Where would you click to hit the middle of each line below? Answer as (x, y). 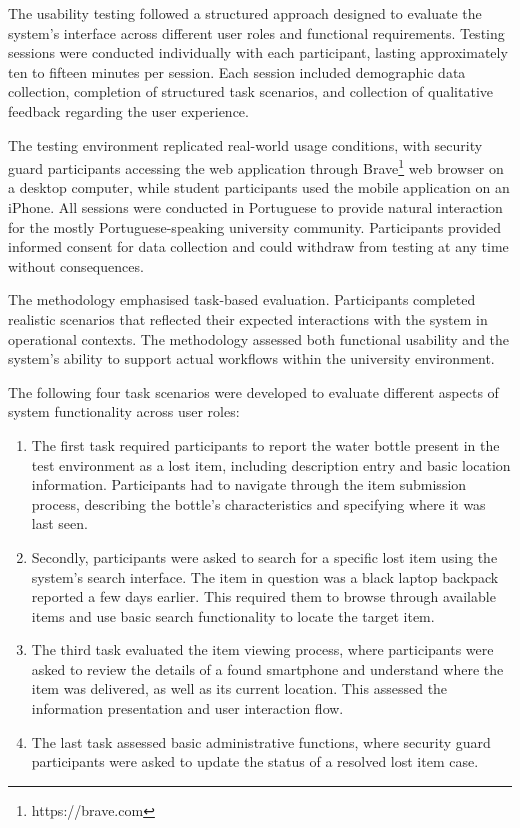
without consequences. (76, 265)
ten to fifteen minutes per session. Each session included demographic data (237, 71)
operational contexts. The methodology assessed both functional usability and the (259, 338)
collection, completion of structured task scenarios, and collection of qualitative (250, 91)
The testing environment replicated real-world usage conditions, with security (245, 144)
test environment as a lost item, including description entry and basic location (271, 464)
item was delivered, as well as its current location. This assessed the (239, 688)
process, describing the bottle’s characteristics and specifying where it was (258, 503)
